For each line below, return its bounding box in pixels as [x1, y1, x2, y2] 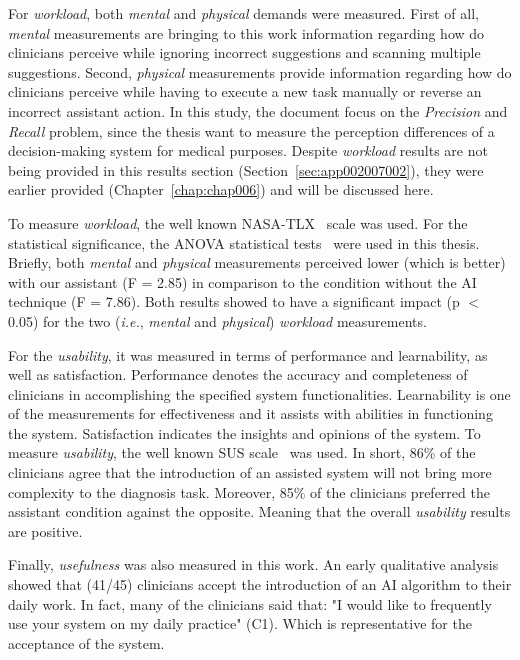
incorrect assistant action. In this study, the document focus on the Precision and [8, 100, 508, 121]
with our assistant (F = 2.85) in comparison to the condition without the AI [8, 271, 477, 292]
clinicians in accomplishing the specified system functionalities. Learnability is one [8, 383, 511, 404]
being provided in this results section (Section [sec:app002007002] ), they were [8, 159, 484, 180]
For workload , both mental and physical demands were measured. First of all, [8, 3, 479, 23]
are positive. [8, 520, 83, 541]
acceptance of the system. [8, 632, 165, 653]
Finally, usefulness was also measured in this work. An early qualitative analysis [8, 554, 499, 575]
